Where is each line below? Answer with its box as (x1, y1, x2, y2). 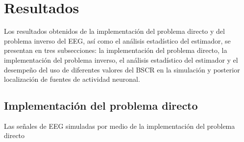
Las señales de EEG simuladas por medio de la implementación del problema (4, 120, 235, 131)
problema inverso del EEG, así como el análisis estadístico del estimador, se (4, 35, 231, 46)
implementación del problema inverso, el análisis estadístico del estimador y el (4, 54, 238, 65)
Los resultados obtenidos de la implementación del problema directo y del (4, 26, 225, 36)
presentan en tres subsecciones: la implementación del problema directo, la (4, 45, 227, 55)
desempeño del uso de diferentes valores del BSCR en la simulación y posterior (4, 64, 240, 74)
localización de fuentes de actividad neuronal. (4, 74, 140, 84)
